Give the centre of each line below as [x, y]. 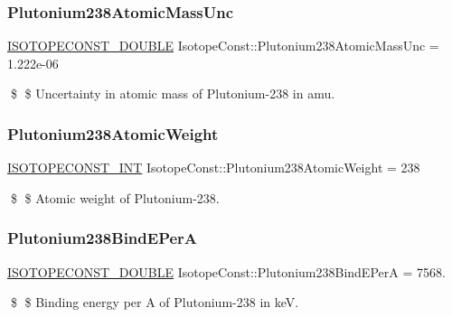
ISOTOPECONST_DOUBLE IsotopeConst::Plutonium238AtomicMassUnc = [223, 46]
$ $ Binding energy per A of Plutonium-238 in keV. [155, 302]
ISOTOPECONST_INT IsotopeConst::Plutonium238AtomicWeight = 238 [214, 168]
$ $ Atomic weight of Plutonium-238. [115, 197]
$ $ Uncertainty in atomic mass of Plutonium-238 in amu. [173, 93]
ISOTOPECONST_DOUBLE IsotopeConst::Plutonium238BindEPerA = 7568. [226, 271]
